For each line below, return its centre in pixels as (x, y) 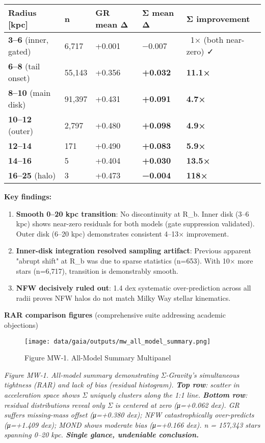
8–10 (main (30, 93)
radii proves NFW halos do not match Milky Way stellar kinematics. (123, 297)
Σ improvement (218, 18)
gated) (20, 51)
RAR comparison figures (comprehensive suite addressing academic (115, 315)
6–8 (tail (24, 66)
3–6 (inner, (29, 40)
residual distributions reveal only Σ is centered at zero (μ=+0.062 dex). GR (122, 405)
